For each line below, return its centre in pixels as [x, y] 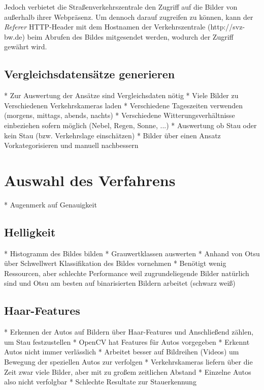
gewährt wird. [26, 47]
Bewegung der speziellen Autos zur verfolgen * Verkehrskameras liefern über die [128, 362]
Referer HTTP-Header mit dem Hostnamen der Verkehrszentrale [105, 27]
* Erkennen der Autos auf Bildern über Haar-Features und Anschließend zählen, [129, 332]
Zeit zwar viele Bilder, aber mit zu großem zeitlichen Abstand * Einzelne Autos [128, 371]
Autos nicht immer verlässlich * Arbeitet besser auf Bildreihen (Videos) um [122, 352]
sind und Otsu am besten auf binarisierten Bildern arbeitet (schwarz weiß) [120, 283]
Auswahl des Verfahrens [90, 180]
